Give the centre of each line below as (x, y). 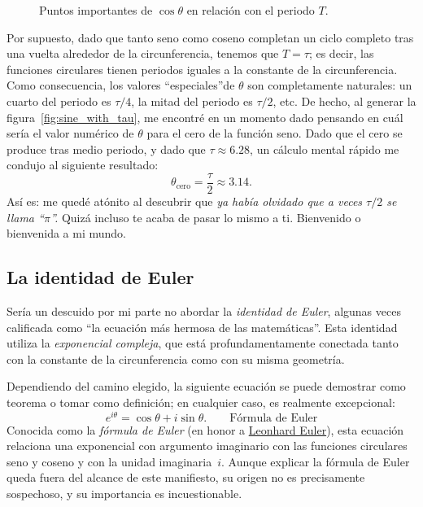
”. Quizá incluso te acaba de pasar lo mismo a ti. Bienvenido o (205, 217)
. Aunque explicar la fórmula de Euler (316, 461)
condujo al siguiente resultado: (83, 165)
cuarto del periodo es (59, 101)
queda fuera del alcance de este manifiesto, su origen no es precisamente (186, 477)
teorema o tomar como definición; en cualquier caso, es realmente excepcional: (201, 402)
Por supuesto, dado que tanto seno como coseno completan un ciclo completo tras (210, 37)
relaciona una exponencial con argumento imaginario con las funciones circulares (207, 446)
